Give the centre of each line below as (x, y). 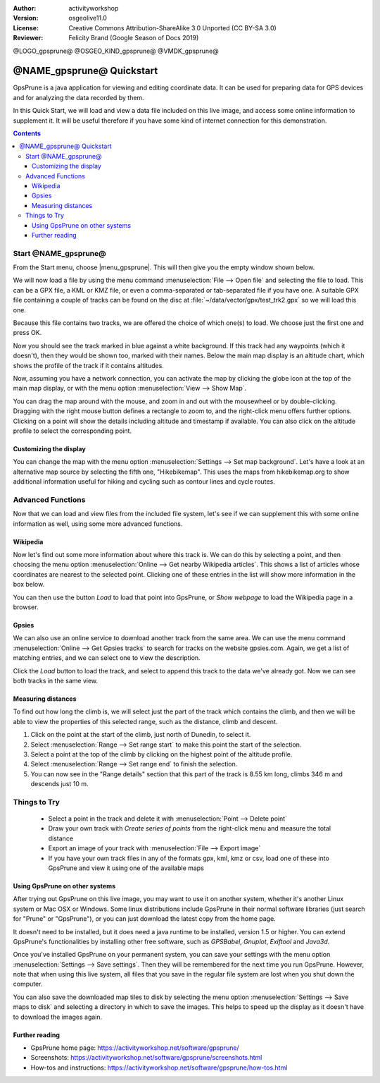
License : (26, 27)
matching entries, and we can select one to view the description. (107, 658)
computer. (28, 984)
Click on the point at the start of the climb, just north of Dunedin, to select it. (141, 735)
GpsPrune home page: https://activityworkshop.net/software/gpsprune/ (135, 1048)
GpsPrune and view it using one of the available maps (126, 868)
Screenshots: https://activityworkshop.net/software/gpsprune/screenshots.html (146, 1058)
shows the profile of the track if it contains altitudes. (89, 365)
